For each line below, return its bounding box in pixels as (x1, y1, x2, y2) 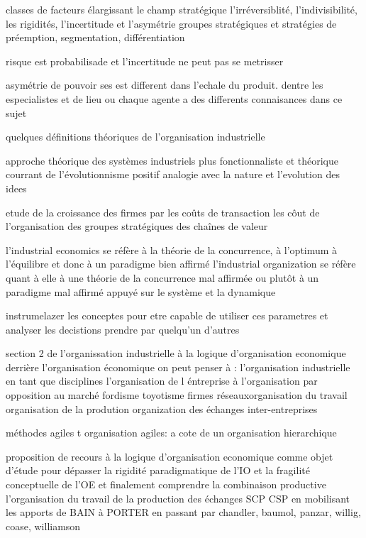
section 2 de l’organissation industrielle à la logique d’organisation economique (6, 346, 346, 361)
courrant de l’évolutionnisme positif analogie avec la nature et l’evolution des (6, 167, 340, 182)
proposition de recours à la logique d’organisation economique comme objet (6, 449, 333, 463)
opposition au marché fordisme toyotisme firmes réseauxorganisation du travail (6, 388, 348, 402)
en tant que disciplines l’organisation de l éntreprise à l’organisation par (6, 373, 318, 388)
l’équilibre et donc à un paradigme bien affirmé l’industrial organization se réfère (6, 256, 356, 271)
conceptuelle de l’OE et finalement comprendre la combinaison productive (6, 477, 326, 492)
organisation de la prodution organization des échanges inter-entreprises (6, 401, 318, 416)
